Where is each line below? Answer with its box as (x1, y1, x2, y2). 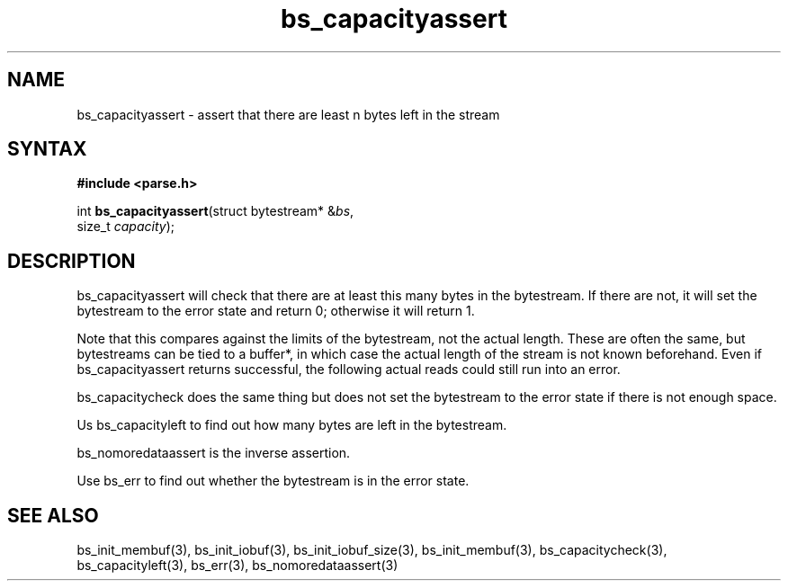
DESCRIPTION (7, 249, 136, 272)
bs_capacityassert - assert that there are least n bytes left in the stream (76, 106, 500, 122)
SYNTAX (7, 138, 87, 161)
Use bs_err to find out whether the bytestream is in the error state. (76, 473, 470, 489)
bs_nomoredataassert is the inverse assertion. (76, 445, 351, 461)
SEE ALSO (7, 503, 99, 527)
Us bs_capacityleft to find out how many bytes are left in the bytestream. (76, 417, 507, 433)
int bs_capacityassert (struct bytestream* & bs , (76, 203, 354, 219)
